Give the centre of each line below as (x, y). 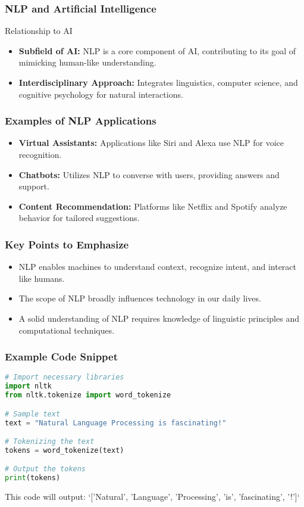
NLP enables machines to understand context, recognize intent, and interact (158, 267)
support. (34, 186)
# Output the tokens (46, 469)
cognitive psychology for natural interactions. (101, 94)
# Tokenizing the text (50, 442)
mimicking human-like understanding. (87, 62)
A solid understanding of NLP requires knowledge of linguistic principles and (159, 318)
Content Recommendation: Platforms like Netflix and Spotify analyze (153, 206)
